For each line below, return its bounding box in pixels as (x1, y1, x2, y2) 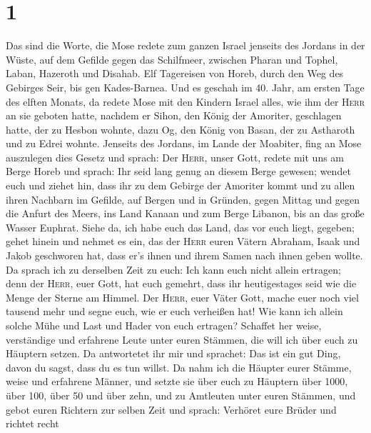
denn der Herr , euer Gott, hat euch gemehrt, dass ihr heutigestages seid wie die (6, 276, 357, 291)
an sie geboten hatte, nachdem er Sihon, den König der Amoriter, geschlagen (6, 108, 342, 123)
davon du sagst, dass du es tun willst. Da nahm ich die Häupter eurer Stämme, (6, 359, 352, 374)
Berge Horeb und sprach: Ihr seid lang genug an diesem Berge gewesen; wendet (6, 164, 351, 179)
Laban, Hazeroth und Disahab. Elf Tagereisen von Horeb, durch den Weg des (6, 66, 344, 81)
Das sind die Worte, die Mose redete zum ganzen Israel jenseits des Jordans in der (6, 38, 365, 53)
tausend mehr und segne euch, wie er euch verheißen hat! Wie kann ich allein (6, 304, 343, 319)
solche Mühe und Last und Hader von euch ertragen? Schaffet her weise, (6, 318, 322, 332)
